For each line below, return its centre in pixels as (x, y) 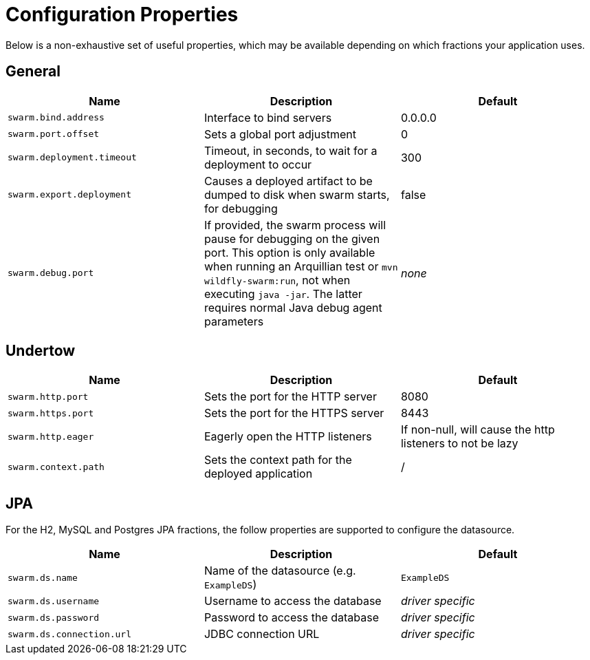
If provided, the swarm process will (295, 225)
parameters (234, 321)
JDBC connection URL (262, 634)
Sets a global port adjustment (280, 134)
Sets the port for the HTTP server (290, 397)
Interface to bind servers (268, 117)
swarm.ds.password (54, 617)
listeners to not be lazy (459, 444)
